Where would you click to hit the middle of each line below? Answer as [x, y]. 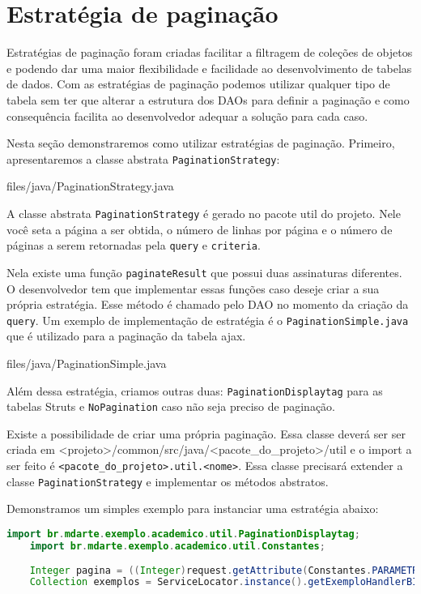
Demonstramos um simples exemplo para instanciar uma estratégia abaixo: [193, 509]
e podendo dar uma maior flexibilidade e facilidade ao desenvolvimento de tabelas [209, 68]
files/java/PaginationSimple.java [87, 363]
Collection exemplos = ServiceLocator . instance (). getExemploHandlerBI [224, 582]
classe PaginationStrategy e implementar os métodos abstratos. [168, 481]
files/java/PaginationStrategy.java [90, 186]
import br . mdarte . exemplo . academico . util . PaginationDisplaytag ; [183, 534]
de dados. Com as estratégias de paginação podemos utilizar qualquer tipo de [198, 84]
